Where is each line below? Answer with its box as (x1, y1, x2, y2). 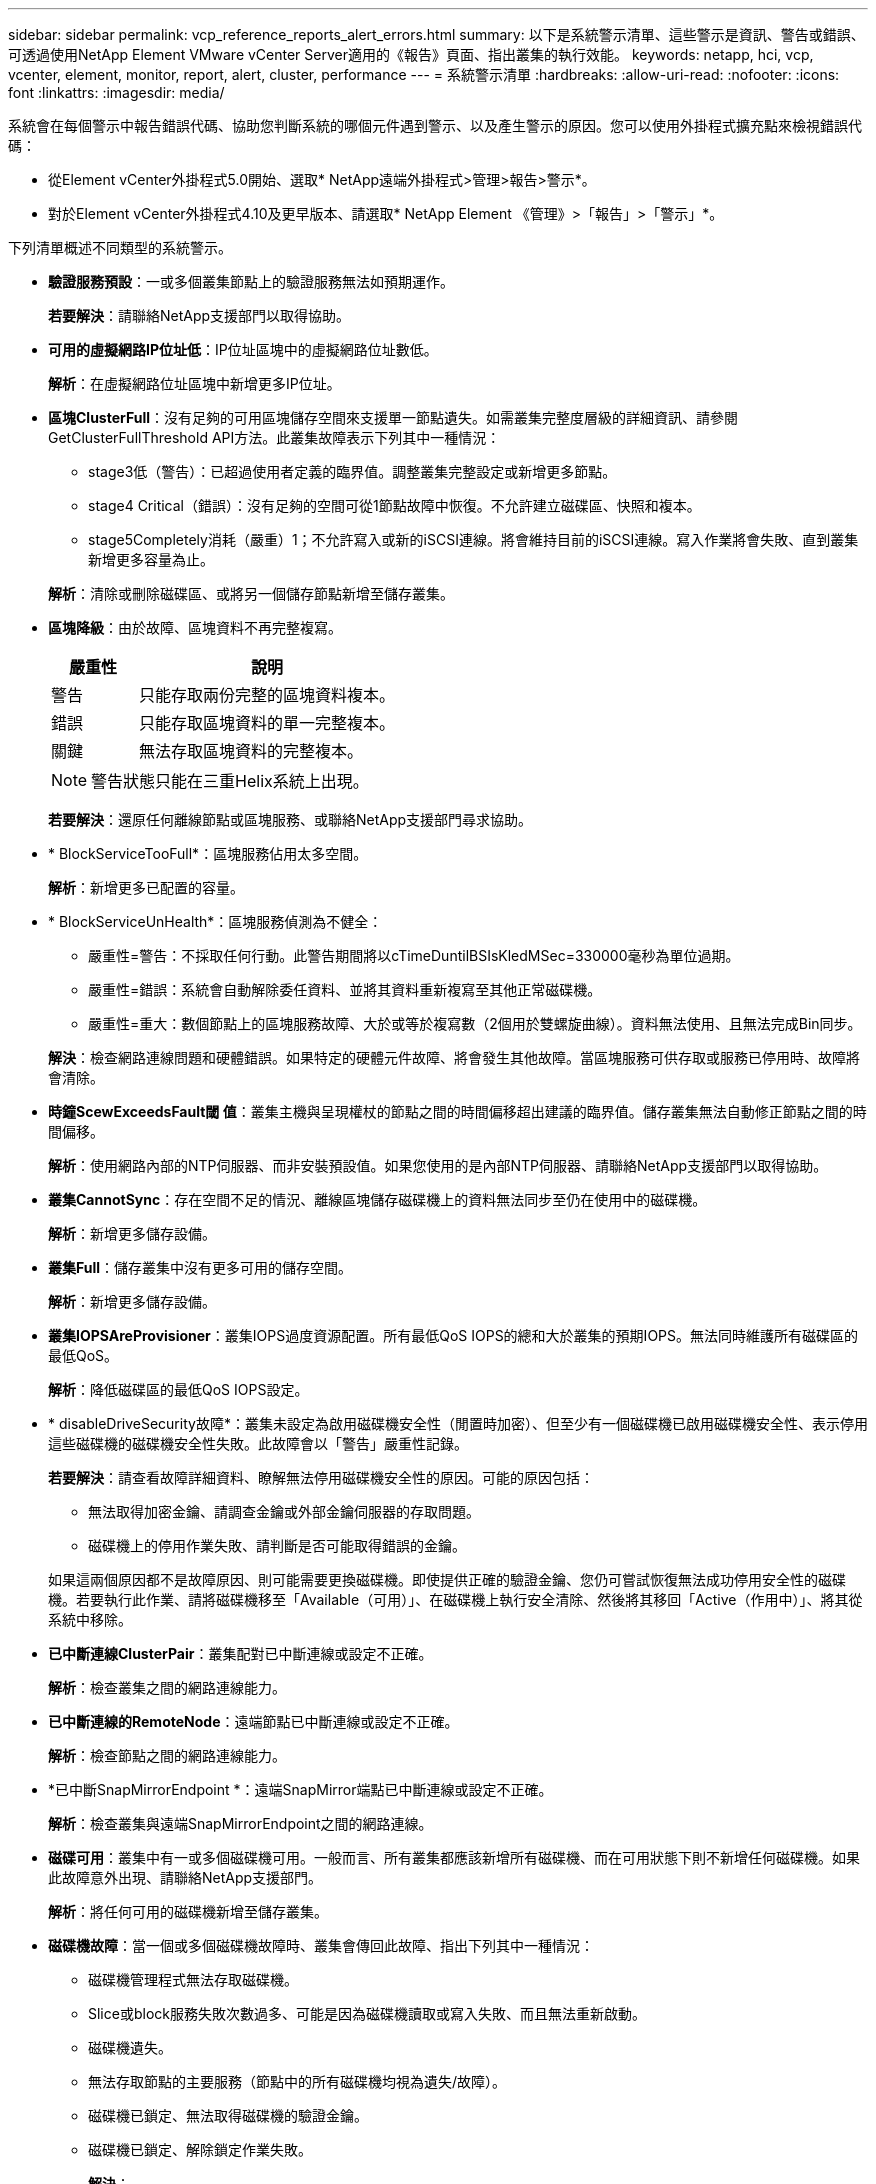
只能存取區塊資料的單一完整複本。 (139, 713, 396, 733)
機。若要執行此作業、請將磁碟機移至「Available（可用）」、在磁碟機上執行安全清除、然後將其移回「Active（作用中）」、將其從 (48, 1591, 863, 1608)
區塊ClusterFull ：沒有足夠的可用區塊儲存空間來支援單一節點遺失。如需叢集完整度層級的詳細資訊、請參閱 (48, 409, 739, 426)
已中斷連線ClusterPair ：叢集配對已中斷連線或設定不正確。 (48, 1645, 433, 1662)
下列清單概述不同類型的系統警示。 (8, 239, 232, 256)
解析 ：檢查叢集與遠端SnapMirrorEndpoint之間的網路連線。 (48, 1815, 433, 1832)
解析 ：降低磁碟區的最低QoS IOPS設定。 (48, 1381, 309, 1398)
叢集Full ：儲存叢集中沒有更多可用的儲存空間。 (48, 1259, 353, 1276)
